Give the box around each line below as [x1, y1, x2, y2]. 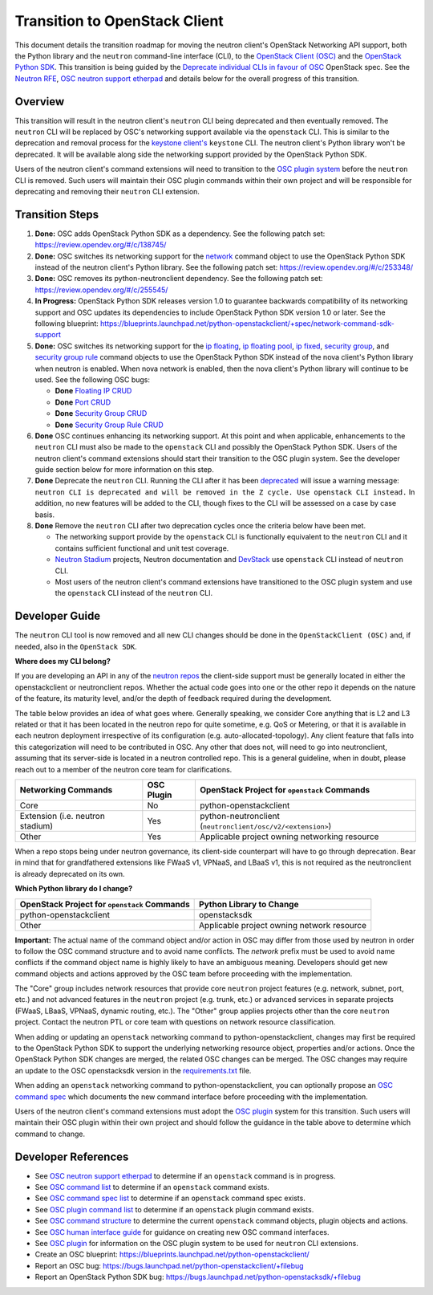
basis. [34, 510, 55, 519]
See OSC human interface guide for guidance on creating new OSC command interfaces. [34, 1227, 330, 1236]
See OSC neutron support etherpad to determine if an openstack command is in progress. [34, 1171, 336, 1180]
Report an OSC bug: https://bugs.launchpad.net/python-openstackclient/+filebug [34, 1260, 304, 1270]
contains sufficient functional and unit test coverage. [55, 543, 229, 553]
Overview [14, 95, 65, 108]
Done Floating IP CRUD [55, 386, 132, 396]
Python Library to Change [199, 898, 299, 910]
